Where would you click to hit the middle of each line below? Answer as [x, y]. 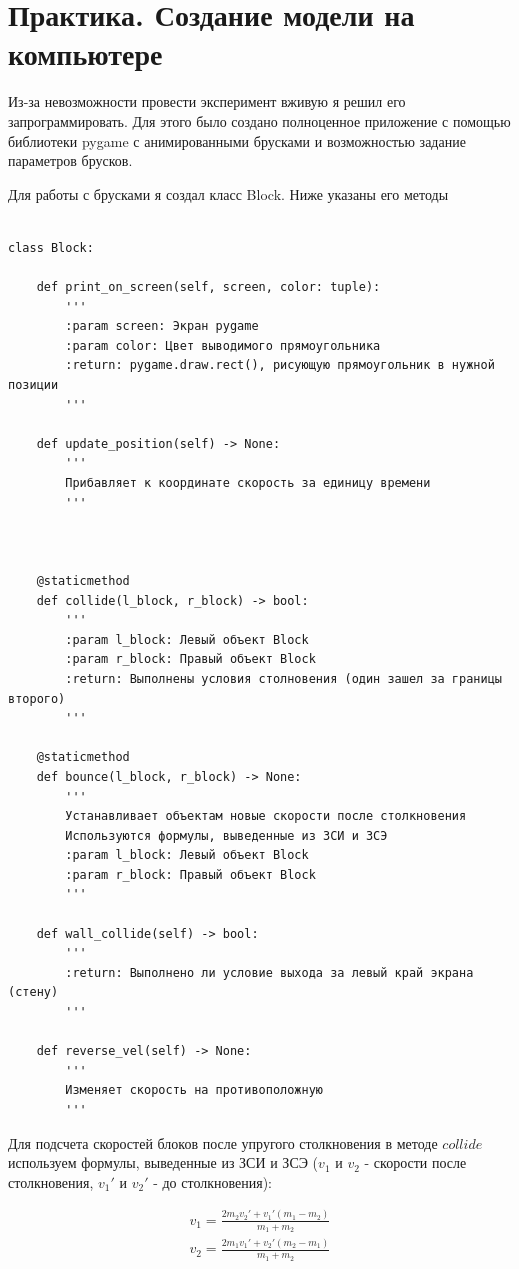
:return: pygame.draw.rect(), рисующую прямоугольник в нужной [280, 365]
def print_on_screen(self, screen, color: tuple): [208, 287]
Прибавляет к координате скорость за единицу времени [248, 483]
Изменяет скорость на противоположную [194, 1090]
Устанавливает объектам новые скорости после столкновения [266, 816]
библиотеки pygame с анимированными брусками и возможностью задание [237, 140]
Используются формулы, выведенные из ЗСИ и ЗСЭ [226, 835]
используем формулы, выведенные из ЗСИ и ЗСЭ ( [163, 1162]
